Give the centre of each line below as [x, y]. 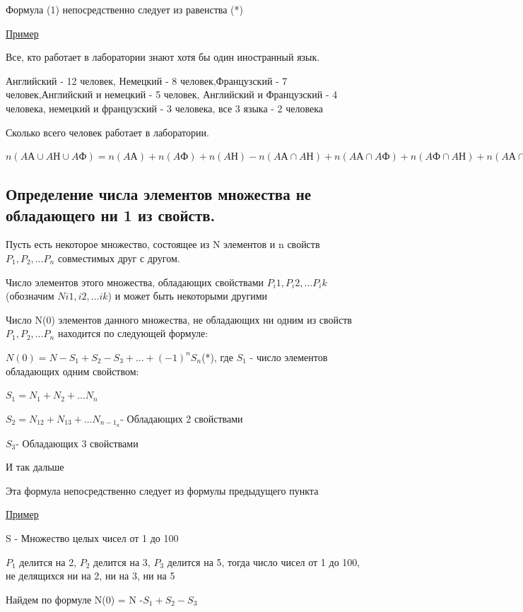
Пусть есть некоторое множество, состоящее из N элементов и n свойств [163, 244]
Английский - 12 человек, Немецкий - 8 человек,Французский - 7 [147, 80]
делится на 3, [122, 561]
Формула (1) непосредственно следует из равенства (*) [124, 9]
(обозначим [30, 296]
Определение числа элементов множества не [159, 194]
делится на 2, [48, 561]
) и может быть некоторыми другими [188, 296]
